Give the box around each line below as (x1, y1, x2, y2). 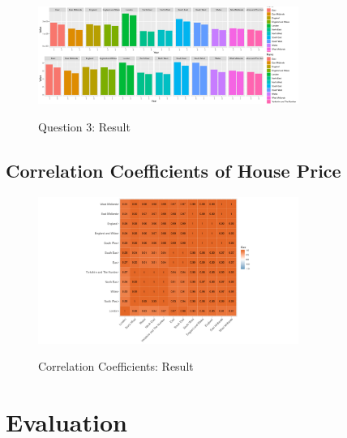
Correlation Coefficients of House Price (6, 158, 341, 183)
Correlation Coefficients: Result (38, 358, 194, 375)
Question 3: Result (38, 118, 131, 135)
